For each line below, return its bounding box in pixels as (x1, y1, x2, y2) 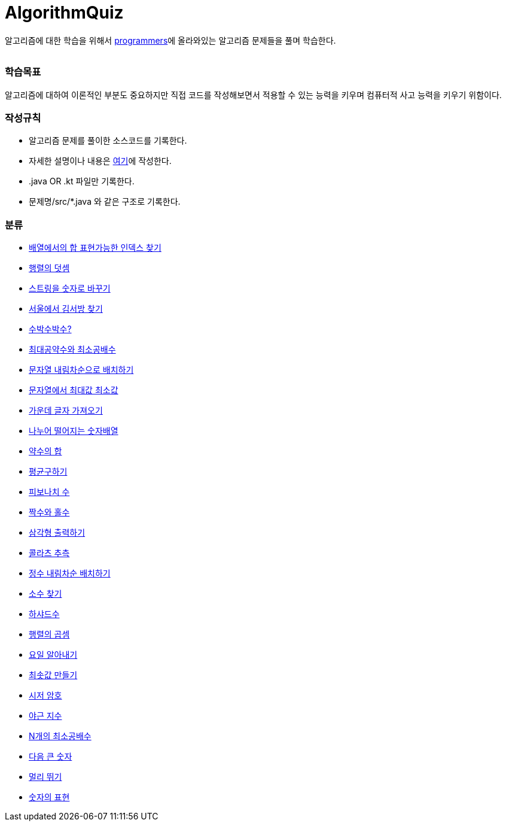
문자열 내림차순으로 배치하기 (29, 365, 134, 375)
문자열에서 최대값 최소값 (29, 385, 118, 395)
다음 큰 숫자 (29, 751, 72, 761)
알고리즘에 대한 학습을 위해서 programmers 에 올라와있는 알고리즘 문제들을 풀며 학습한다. (5, 35, 336, 45)
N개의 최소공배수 (29, 731, 92, 741)
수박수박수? (29, 324, 72, 334)
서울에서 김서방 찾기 (29, 303, 103, 314)
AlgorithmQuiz (5, 2, 124, 23)
